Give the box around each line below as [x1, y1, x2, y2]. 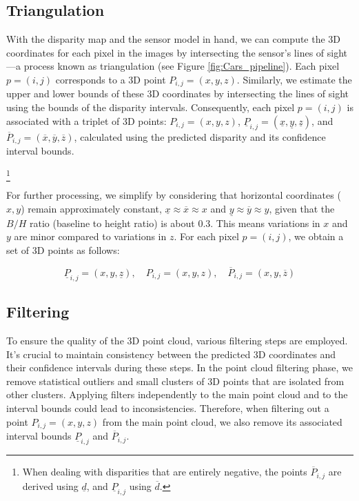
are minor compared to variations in [14, 229, 167, 244]
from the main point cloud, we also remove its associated [102, 414, 342, 429]
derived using [22, 478, 79, 493]
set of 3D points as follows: [6, 243, 120, 257]
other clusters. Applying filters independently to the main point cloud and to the [6, 387, 348, 402]
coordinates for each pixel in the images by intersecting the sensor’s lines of [6, 45, 325, 59]
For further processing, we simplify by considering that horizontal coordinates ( [6, 188, 341, 202]
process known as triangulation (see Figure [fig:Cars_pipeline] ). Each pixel [23, 59, 340, 73]
